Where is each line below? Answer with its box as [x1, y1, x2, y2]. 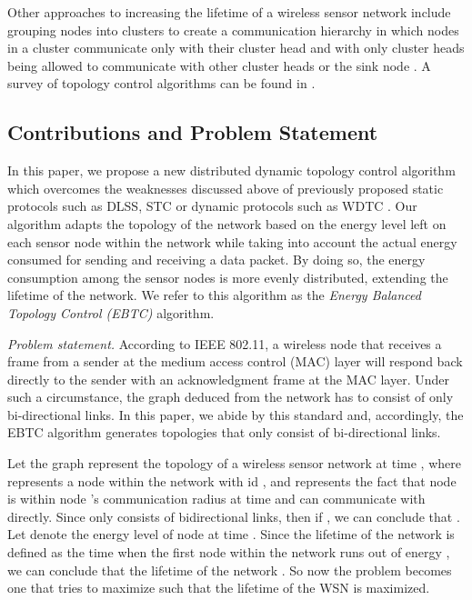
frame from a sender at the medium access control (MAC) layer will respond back [7, 352, 463, 371]
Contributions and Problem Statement [7, 118, 378, 146]
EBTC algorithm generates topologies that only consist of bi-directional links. [7, 423, 441, 442]
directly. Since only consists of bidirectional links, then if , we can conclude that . [7, 506, 460, 525]
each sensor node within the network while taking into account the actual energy [7, 232, 457, 251]
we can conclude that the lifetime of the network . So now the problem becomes [7, 560, 452, 579]
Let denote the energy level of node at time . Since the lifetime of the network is [7, 525, 455, 544]
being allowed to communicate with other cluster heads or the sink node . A [7, 55, 431, 75]
